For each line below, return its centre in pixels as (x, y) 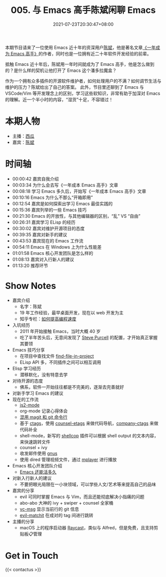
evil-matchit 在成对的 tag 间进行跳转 (56, 515)
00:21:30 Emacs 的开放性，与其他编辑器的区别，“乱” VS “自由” (76, 216)
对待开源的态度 (28, 381)
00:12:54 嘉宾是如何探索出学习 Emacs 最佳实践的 (62, 203)
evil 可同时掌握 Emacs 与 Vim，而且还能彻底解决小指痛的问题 (82, 497)
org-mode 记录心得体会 (44, 411)
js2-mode (29, 405)
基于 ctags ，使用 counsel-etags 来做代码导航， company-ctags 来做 (89, 423)
